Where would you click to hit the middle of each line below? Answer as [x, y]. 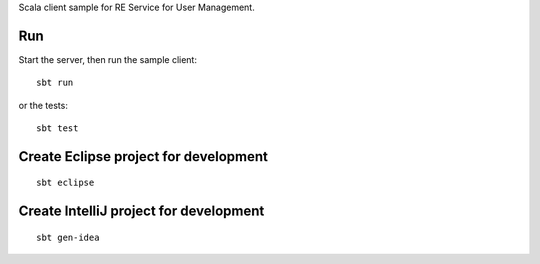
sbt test [57, 128]
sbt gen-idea [68, 237]
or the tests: [43, 105]
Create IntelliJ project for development [141, 211]
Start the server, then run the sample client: [107, 59]
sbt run [55, 83]
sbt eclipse [65, 183]
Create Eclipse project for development [143, 156]
